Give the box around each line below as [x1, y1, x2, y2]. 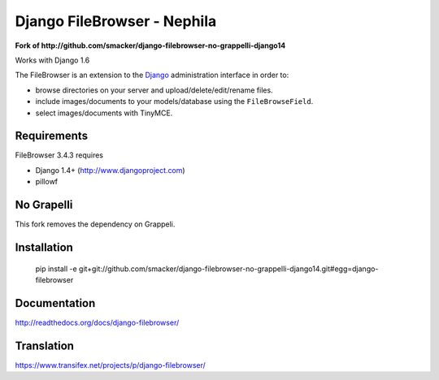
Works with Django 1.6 [15, 55, 90, 65]
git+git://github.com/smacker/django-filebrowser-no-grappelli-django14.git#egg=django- [78, 264, 379, 274]
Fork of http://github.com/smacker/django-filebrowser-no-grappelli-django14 [15, 41, 286, 50]
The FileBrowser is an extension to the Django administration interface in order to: [15, 70, 289, 80]
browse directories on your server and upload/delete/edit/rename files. [35, 85, 273, 95]
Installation [15, 240, 73, 254]
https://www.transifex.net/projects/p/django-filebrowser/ [15, 360, 206, 369]
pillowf [35, 177, 59, 187]
